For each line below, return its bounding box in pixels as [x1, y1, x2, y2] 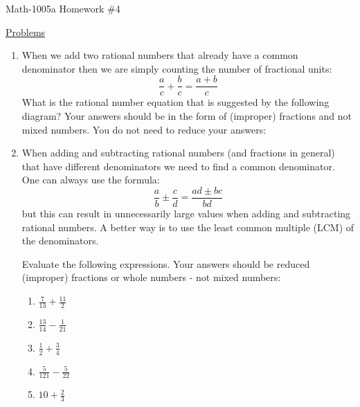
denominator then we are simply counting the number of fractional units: [21, 61, 332, 75]
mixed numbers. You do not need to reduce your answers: [21, 122, 267, 136]
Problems [6, 24, 46, 39]
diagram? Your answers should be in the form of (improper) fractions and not [21, 109, 352, 123]
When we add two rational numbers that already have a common [21, 48, 298, 62]
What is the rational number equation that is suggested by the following [21, 95, 330, 109]
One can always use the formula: [21, 172, 160, 187]
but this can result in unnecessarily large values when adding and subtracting [21, 206, 351, 221]
